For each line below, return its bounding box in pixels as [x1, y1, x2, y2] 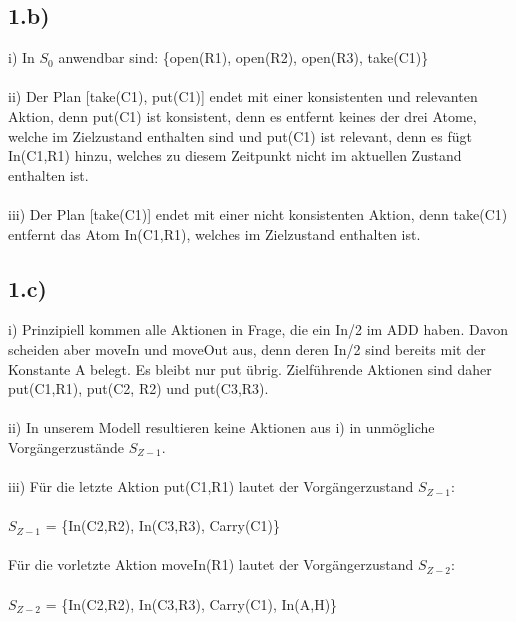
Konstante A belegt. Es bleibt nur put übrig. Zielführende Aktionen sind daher [8, 358, 492, 379]
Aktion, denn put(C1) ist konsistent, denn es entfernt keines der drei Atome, [8, 105, 477, 126]
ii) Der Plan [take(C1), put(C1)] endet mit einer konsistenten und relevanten [8, 86, 478, 107]
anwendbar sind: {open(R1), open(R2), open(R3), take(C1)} [58, 47, 429, 68]
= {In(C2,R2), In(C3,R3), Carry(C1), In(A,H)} [45, 593, 338, 614]
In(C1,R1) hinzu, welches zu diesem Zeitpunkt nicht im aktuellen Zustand [8, 145, 462, 166]
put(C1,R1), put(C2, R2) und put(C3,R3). [8, 378, 269, 399]
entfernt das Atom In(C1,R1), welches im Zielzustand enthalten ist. [8, 223, 421, 244]
